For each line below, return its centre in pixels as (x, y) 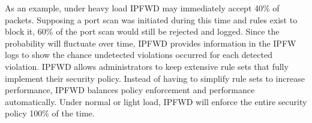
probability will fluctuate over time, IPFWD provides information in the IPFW (151, 43)
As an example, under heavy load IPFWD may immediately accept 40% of (142, 8)
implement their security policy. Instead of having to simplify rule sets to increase (155, 78)
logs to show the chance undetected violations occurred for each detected (139, 55)
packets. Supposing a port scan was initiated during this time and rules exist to (151, 19)
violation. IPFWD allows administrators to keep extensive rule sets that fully (147, 66)
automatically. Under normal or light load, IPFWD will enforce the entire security (156, 101)
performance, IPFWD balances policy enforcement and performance (130, 90)
